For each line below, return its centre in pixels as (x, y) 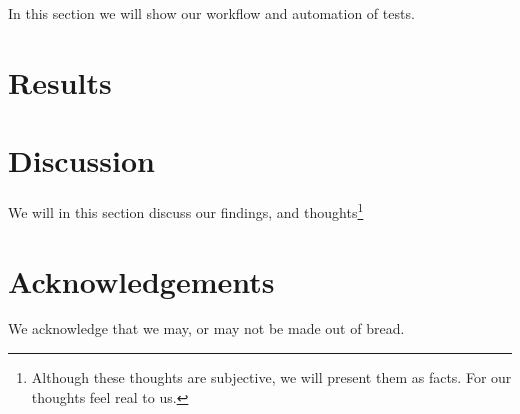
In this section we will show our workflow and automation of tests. (211, 13)
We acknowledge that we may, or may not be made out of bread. (206, 328)
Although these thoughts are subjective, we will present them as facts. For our (271, 377)
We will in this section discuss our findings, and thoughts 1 (186, 210)
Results (60, 81)
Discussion (81, 160)
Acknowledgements (141, 280)
